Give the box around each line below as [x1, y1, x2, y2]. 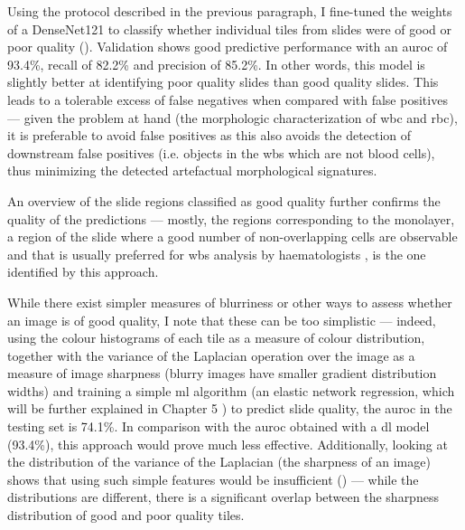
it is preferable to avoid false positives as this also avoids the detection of [7, 126, 412, 145]
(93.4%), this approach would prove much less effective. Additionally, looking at [7, 434, 448, 453]
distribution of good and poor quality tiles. [7, 506, 245, 525]
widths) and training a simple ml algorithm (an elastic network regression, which [7, 381, 455, 400]
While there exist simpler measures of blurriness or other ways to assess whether [7, 292, 452, 311]
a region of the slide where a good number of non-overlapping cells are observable [7, 227, 458, 246]
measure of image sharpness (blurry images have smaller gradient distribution [7, 364, 437, 383]
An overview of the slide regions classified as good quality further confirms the [7, 191, 441, 210]
